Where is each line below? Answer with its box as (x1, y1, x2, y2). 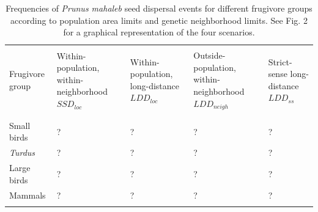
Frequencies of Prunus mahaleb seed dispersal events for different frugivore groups (6, 2, 312, 14)
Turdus (9, 146, 35, 159)
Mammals (9, 188, 46, 201)
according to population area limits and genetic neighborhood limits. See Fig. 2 (10, 13, 308, 26)
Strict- (268, 55, 292, 68)
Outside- (193, 49, 226, 62)
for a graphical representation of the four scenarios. (63, 26, 255, 38)
